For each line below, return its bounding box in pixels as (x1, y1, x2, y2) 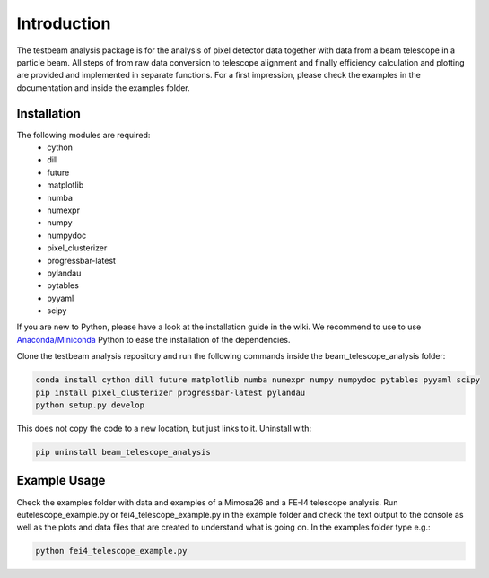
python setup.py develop (35, 400, 145, 410)
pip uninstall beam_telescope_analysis (35, 447, 211, 457)
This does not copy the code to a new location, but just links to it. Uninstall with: (16, 423, 312, 434)
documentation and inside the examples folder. (16, 82, 190, 93)
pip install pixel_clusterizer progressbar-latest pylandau (35, 387, 306, 398)
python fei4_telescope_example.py (35, 546, 188, 556)
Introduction (16, 13, 111, 33)
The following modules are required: (16, 129, 151, 140)
